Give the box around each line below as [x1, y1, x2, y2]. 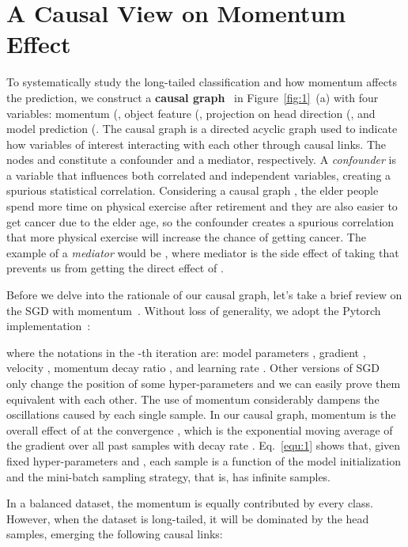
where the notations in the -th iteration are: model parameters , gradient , [6, 344, 366, 360]
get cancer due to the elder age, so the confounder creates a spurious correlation [6, 213, 395, 230]
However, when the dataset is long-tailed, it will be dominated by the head [6, 510, 369, 526]
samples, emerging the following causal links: [6, 526, 223, 542]
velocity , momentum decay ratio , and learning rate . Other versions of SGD [6, 359, 380, 376]
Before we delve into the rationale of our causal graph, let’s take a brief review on [6, 287, 402, 303]
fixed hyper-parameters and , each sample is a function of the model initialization [6, 452, 401, 469]
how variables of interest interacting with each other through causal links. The [6, 135, 387, 152]
